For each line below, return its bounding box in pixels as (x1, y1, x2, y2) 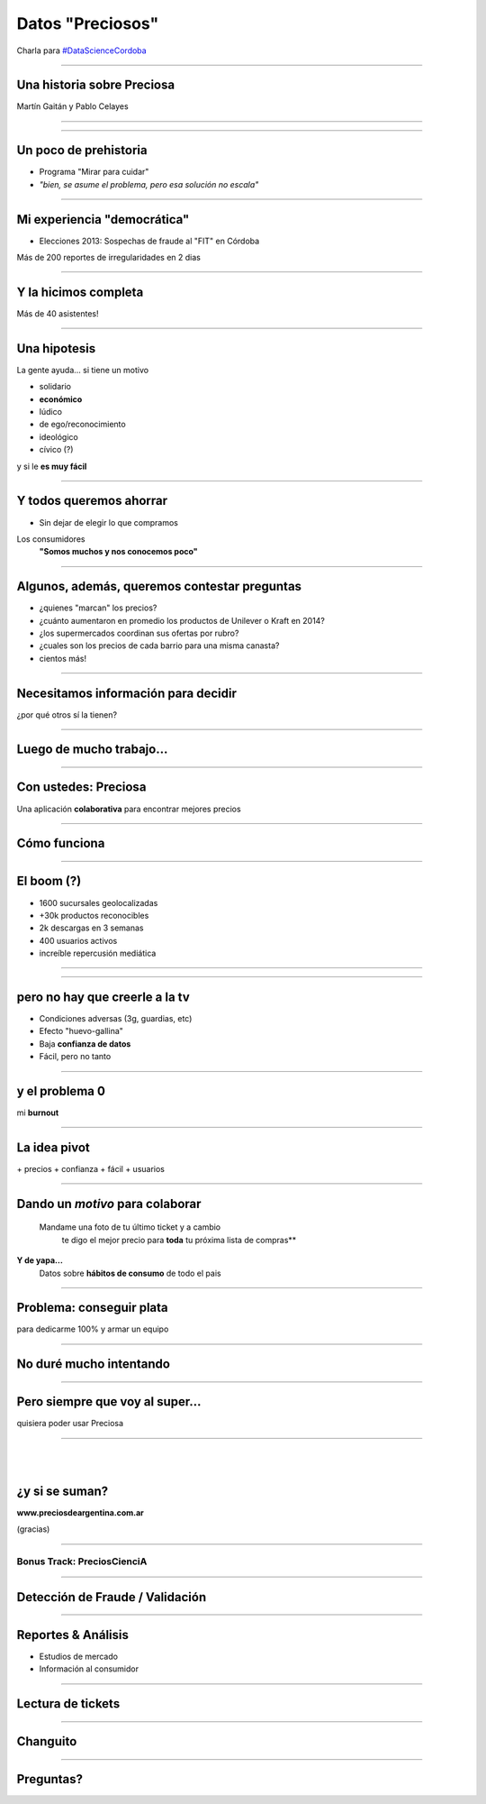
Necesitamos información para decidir (16, 685, 238, 701)
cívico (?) (39, 444, 74, 455)
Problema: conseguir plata (16, 1300, 168, 1315)
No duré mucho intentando (16, 1357, 171, 1372)
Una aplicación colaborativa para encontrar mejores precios (16, 803, 242, 814)
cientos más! (39, 653, 87, 664)
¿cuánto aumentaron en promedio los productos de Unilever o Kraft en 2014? (39, 615, 326, 626)
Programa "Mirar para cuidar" (39, 167, 149, 178)
